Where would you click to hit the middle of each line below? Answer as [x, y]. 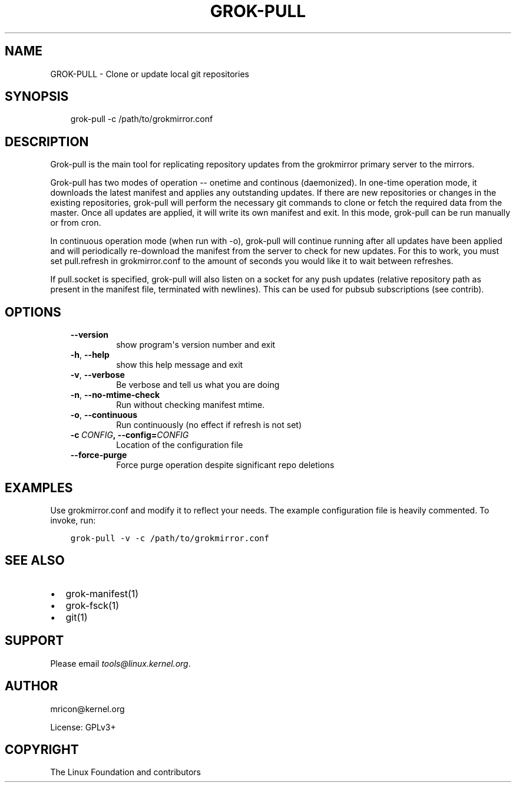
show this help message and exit [180, 365]
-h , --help [90, 355]
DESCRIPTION [47, 141]
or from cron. [76, 223]
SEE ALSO [35, 561]
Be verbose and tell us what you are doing [198, 385]
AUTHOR [32, 686]
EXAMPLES [39, 488]
